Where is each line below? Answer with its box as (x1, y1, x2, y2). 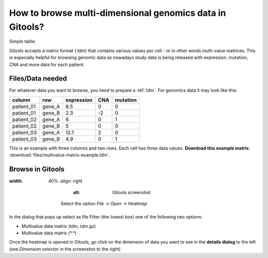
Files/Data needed (9, 74, 67, 83)
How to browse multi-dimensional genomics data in (9, 7, 226, 18)
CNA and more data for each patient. (9, 61, 85, 67)
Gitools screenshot (112, 189, 151, 195)
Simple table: (9, 39, 36, 45)
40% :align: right (48, 178, 83, 184)
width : (9, 178, 23, 184)
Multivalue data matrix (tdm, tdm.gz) (21, 223, 96, 229)
